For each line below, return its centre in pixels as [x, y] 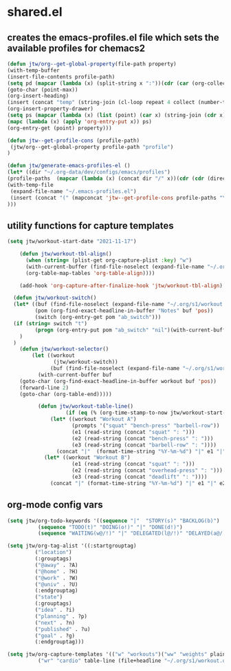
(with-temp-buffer [33, 70]
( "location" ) [53, 553]
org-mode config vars [55, 505]
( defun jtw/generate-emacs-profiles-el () [69, 166]
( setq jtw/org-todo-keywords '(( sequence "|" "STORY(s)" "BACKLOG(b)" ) [113, 521]
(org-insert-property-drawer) [51, 109]
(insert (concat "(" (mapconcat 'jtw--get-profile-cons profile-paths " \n [119, 198]
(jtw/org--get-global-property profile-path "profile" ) [92, 147]
